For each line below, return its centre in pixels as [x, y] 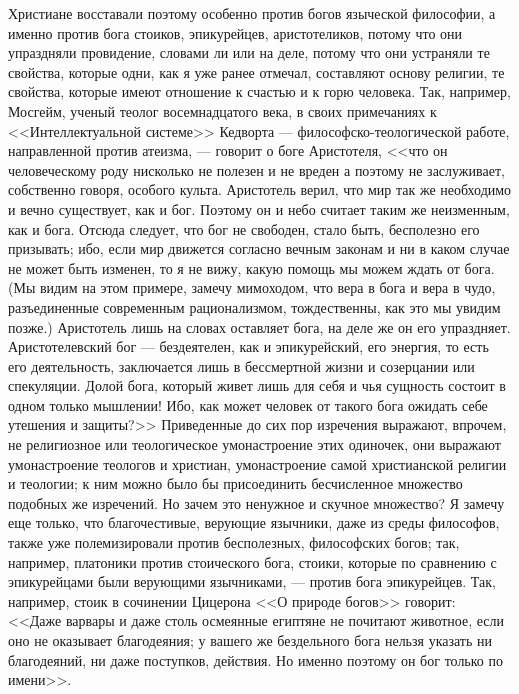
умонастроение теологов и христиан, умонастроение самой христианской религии [257, 463]
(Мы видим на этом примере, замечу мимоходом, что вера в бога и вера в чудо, [252, 287]
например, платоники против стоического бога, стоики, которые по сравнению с [252, 561]
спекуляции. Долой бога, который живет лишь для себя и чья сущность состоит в [257, 385]
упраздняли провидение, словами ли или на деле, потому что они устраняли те [249, 52]
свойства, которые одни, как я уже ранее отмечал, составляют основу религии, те [256, 71]
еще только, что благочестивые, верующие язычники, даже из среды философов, [254, 522]
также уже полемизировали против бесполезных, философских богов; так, [234, 542]
